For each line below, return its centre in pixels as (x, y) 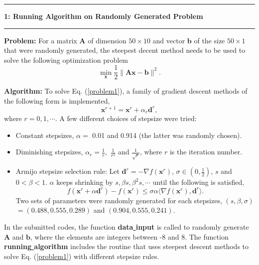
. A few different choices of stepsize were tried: (126, 118)
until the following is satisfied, (198, 182)
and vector (169, 40)
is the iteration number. (206, 152)
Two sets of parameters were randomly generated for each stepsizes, (119, 200)
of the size (209, 40)
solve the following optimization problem (66, 60)
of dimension (107, 40)
